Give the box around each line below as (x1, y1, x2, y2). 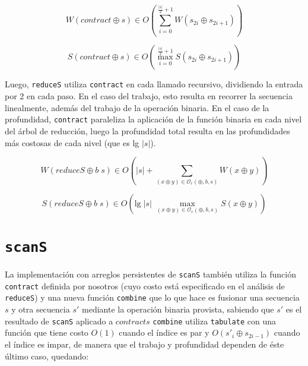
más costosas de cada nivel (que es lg (5, 136, 139, 149)
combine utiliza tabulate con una (153, 314, 277, 327)
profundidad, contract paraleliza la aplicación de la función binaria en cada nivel (5, 113, 302, 125)
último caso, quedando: (5, 349, 89, 362)
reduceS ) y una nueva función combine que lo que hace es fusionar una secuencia (5, 291, 300, 304)
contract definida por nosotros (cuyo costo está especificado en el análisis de (5, 279, 285, 292)
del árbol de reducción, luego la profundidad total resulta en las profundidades (5, 124, 290, 137)
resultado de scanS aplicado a (5, 314, 113, 327)
